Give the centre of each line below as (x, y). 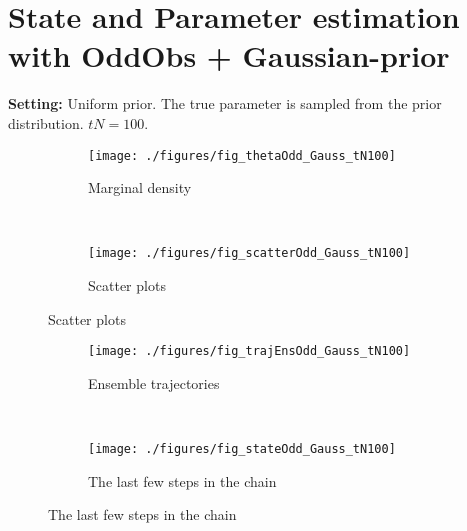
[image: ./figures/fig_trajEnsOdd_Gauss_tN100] (249, 351)
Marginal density (140, 187)
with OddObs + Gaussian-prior (229, 55)
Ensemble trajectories (154, 382)
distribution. (46, 122)
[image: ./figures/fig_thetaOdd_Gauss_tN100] (242, 155)
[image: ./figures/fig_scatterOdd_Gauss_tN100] (249, 253)
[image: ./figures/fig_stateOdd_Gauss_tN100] (242, 449)
